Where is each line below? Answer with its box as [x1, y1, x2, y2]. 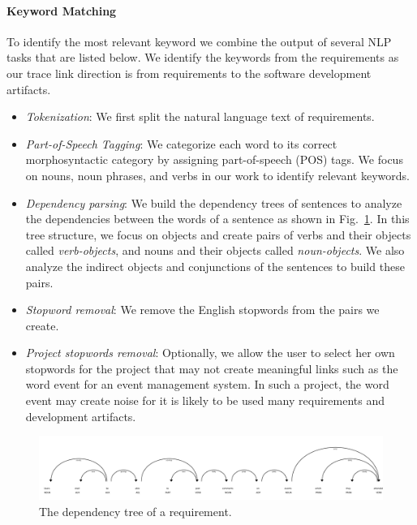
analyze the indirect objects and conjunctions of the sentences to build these [25, 257, 405, 274]
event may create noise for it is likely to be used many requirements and [25, 392, 385, 409]
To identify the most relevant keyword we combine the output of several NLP [6, 32, 392, 49]
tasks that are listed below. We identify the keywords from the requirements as [6, 49, 399, 66]
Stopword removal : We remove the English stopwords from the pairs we [25, 301, 380, 318]
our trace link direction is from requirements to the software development [6, 64, 372, 81]
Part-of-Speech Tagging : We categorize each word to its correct [25, 135, 337, 152]
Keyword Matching [6, 2, 117, 19]
